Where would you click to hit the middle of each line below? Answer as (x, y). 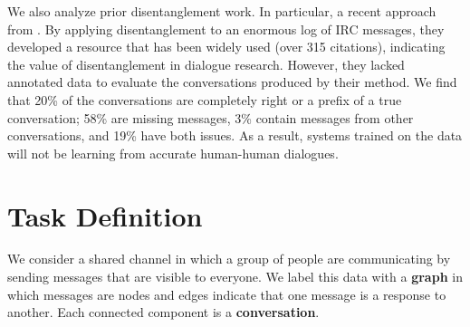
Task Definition (105, 215)
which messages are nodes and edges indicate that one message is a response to (227, 294)
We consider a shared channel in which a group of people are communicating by (229, 259)
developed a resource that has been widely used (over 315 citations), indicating (226, 47)
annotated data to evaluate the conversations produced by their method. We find (232, 82)
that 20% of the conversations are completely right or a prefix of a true (205, 99)
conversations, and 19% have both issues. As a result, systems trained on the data (235, 135)
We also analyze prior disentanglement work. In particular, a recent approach (222, 11)
